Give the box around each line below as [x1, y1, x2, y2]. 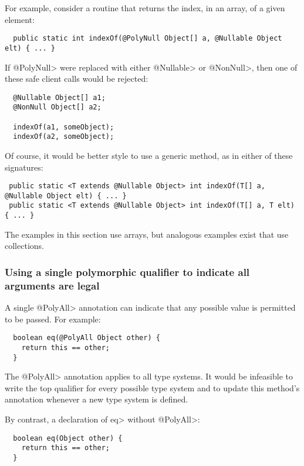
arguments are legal [5, 278, 100, 292]
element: [5, 13, 35, 25]
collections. [5, 239, 44, 252]
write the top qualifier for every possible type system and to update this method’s [5, 381, 300, 394]
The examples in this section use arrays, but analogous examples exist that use [5, 228, 289, 240]
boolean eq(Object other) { [13, 434, 123, 442]
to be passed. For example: [5, 312, 101, 325]
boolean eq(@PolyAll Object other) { [13, 334, 160, 342]
